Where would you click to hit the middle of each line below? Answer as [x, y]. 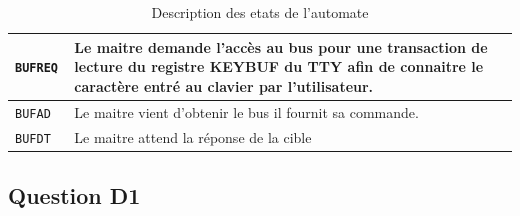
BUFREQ [36, 68]
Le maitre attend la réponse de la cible [193, 136]
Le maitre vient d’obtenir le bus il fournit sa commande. [246, 111]
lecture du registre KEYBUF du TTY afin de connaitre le [279, 66]
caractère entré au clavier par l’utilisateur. [224, 85]
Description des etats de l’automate [260, 12]
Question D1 [74, 195]
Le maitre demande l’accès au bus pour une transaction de [281, 46]
